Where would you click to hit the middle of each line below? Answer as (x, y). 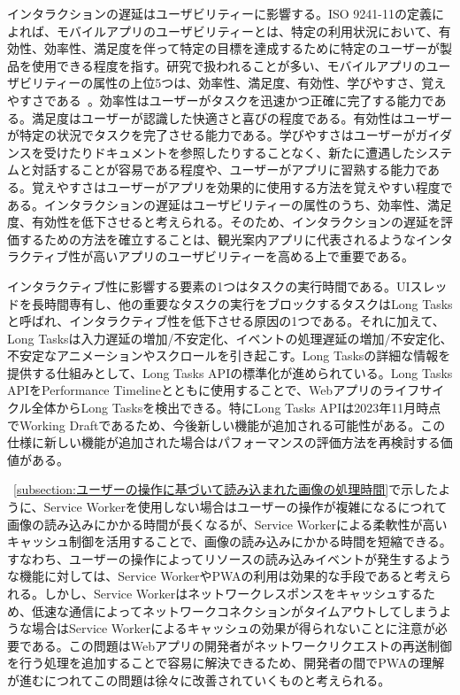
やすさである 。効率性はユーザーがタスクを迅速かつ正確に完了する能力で (221, 100)
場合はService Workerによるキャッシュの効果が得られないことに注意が (233, 628)
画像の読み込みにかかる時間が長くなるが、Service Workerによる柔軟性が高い (227, 524)
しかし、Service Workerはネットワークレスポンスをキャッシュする (234, 593)
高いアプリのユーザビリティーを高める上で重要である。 (253, 256)
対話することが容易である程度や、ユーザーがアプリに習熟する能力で (230, 170)
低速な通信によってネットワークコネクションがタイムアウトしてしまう (235, 610)
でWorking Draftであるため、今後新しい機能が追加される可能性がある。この (226, 425)
